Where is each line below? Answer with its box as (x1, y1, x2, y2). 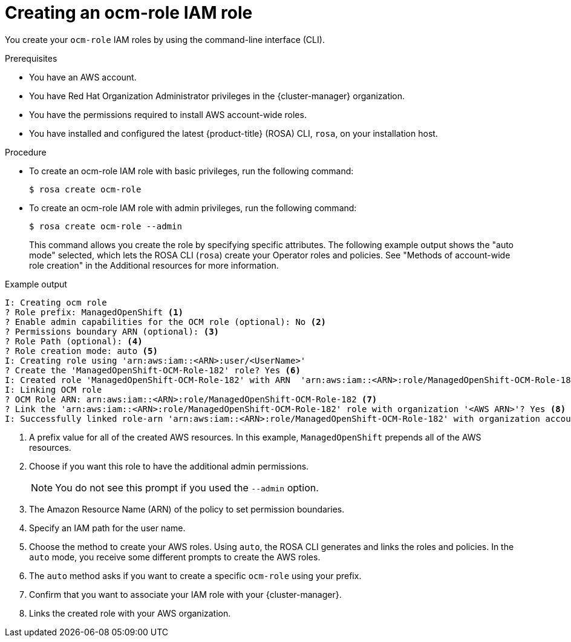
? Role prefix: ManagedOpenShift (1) (5, 307, 184, 317)
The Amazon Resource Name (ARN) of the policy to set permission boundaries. (29, 503, 345, 514)
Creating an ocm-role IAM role (5, 2, 253, 23)
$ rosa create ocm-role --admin (29, 221, 182, 231)
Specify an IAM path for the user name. (29, 522, 186, 533)
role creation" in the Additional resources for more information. (29, 260, 279, 270)
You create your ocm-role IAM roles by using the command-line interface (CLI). (5, 34, 325, 45)
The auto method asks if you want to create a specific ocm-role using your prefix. (29, 570, 362, 581)
